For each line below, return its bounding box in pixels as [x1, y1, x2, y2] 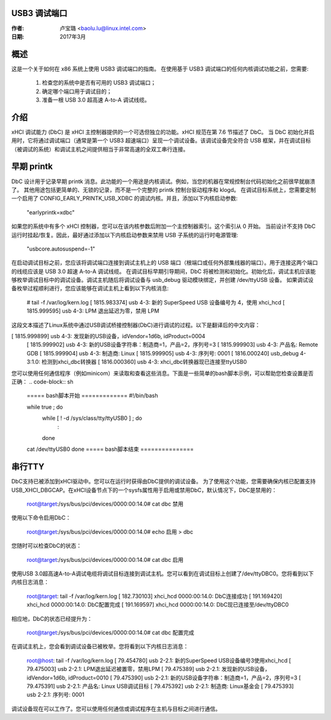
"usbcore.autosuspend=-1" [26, 245, 95, 252]
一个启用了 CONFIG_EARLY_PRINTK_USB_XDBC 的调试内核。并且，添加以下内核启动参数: [11, 195, 238, 202]
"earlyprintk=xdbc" [26, 208, 75, 216]
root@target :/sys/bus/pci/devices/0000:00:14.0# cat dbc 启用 [26, 556, 184, 563]
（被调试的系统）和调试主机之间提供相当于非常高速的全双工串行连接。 [11, 145, 189, 153]
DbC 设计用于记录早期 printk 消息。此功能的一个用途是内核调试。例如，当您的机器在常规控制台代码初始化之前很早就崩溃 [11, 178, 316, 185]
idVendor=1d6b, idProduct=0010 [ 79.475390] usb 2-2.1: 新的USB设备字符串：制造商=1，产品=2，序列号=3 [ [26, 674, 302, 681]
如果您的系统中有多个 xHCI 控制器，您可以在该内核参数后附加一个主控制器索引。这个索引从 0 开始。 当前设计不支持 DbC [11, 222, 316, 230]
